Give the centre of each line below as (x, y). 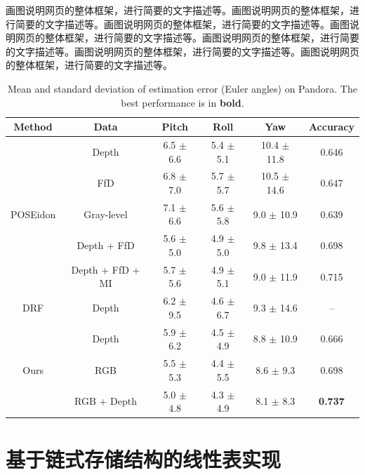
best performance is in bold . (182, 102)
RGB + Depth (106, 401)
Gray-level (106, 214)
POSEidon (33, 214)
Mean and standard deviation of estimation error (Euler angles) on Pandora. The (182, 88)
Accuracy (331, 127)
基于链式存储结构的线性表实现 (144, 459)
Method (33, 127)
